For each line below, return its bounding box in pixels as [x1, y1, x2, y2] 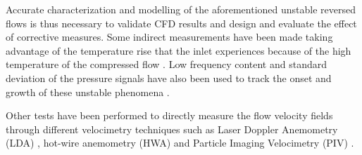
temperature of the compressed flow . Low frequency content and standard [6, 57, 327, 72]
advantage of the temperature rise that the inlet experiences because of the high [6, 43, 351, 58]
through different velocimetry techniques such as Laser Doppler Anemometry [6, 121, 338, 136]
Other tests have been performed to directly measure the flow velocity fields [6, 108, 333, 123]
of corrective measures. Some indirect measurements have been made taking [6, 29, 333, 44]
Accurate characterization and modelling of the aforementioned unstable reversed [6, 2, 356, 16]
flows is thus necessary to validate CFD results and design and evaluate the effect [6, 15, 357, 30]
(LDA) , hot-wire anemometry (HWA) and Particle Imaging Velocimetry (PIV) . [6, 135, 354, 150]
